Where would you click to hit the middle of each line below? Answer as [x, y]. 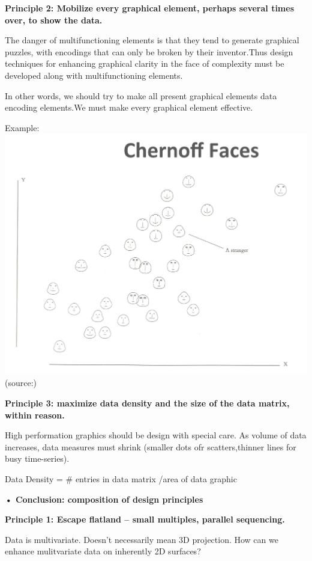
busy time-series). [37, 458]
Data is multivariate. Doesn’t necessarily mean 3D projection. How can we [142, 539]
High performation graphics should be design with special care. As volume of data [156, 435]
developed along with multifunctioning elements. [94, 75]
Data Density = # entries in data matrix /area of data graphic [121, 479]
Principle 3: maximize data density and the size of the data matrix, [147, 403]
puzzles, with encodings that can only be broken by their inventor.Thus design [149, 51]
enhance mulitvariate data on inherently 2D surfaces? [103, 551]
